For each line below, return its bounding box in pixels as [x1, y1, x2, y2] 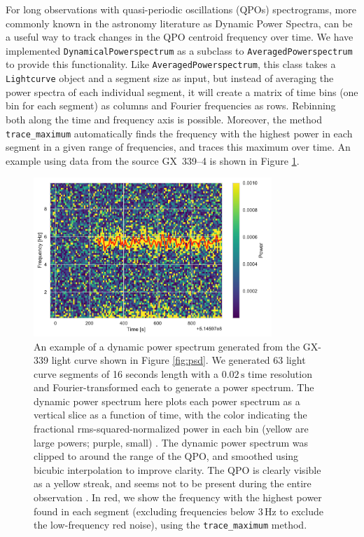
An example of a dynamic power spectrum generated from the [34, 339, 300, 353]
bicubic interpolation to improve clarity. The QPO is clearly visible [34, 462, 321, 477]
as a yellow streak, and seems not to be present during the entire [34, 476, 311, 491]
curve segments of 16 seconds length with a [34, 366, 218, 381]
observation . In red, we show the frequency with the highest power [34, 490, 322, 505]
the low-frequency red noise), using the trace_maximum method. [34, 517, 307, 532]
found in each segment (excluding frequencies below [34, 503, 255, 518]
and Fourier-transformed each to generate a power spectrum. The [34, 380, 314, 395]
